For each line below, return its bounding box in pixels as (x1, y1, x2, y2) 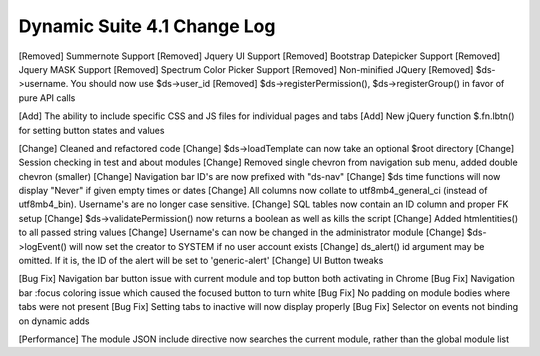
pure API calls (18, 91, 76, 104)
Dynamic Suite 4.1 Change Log (18, 15, 276, 37)
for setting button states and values (18, 124, 165, 136)
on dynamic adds (18, 315, 90, 327)
